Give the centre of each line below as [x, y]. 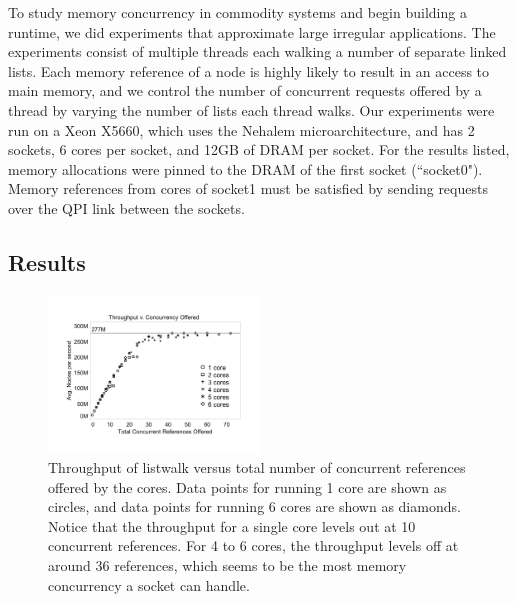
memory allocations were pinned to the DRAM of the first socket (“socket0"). [245, 168]
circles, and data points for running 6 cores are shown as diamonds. [254, 506]
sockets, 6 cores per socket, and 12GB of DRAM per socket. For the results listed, [259, 149]
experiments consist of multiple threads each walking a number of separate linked [257, 51]
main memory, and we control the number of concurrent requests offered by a [245, 90]
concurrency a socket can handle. [149, 584]
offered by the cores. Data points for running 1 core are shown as [247, 486]
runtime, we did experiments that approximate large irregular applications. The [252, 31]
